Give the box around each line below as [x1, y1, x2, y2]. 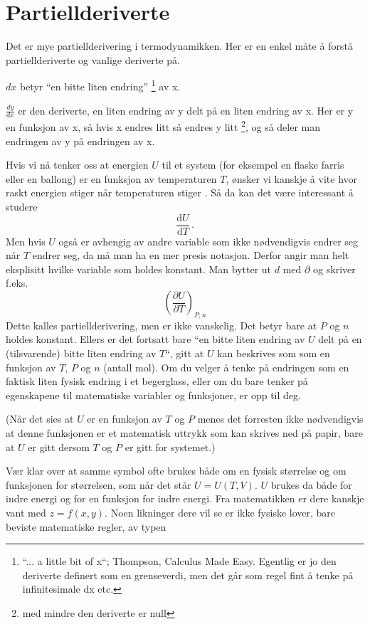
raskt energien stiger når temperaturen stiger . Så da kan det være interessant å [6, 185, 354, 200]
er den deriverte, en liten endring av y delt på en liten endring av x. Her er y [18, 102, 354, 117]
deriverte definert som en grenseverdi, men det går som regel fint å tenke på [22, 567, 354, 582]
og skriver [313, 261, 356, 276]
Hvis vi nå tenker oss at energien [6, 157, 149, 172]
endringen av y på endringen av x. [6, 133, 155, 148]
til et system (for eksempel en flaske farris [162, 157, 344, 172]
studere [6, 199, 38, 214]
